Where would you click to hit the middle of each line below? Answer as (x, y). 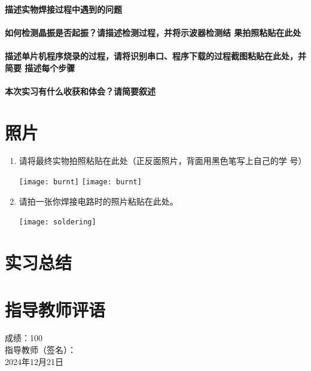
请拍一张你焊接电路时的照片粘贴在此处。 (98, 201)
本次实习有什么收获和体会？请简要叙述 (80, 91)
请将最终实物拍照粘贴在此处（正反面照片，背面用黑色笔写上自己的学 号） (163, 161)
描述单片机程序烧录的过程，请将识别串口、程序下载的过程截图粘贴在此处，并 (155, 55)
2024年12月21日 (34, 361)
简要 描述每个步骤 (40, 67)
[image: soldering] (57, 222)
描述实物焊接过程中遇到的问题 (63, 9)
